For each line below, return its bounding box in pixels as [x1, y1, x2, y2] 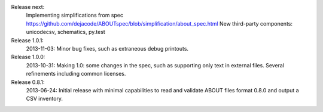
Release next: [11, 4, 45, 10]
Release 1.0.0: [11, 54, 45, 61]
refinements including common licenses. [26, 70, 126, 77]
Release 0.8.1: [11, 78, 45, 86]
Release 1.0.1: [11, 36, 44, 44]
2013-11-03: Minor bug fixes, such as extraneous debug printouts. [26, 45, 188, 52]
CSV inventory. [26, 95, 63, 102]
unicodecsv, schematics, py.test [26, 29, 106, 36]
